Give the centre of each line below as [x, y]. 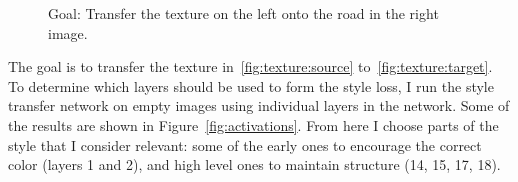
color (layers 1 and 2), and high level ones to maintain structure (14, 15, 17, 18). [254, 164]
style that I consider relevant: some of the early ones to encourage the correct [245, 144]
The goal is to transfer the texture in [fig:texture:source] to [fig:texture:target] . [250, 66]
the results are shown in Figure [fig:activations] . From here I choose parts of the [253, 124]
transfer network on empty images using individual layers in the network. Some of [259, 105]
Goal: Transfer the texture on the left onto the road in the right [243, 13]
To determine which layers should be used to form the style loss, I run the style [251, 85]
